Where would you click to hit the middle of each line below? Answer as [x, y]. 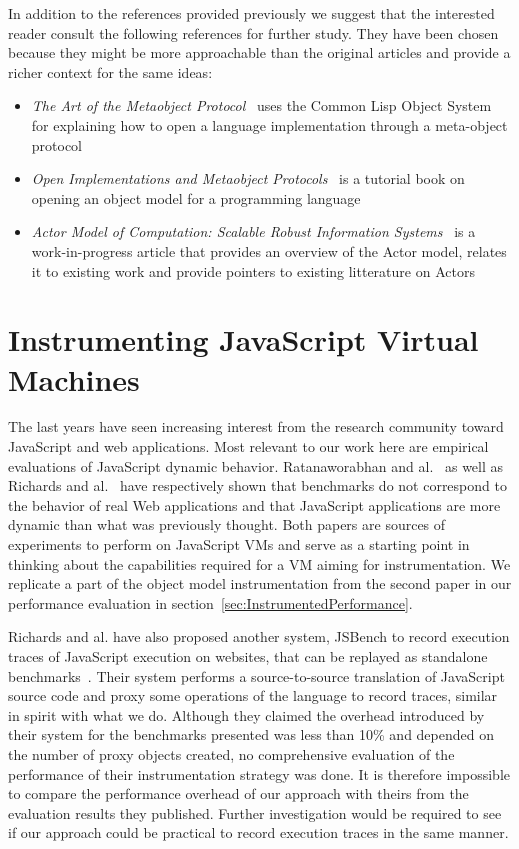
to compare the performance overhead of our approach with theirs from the [238, 793]
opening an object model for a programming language [196, 197]
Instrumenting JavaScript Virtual [243, 339]
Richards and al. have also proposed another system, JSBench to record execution [259, 636]
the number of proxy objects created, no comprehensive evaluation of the [231, 753]
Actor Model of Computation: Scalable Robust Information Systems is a [253, 231]
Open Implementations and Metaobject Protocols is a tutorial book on [248, 178]
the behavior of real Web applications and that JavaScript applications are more [254, 504]
